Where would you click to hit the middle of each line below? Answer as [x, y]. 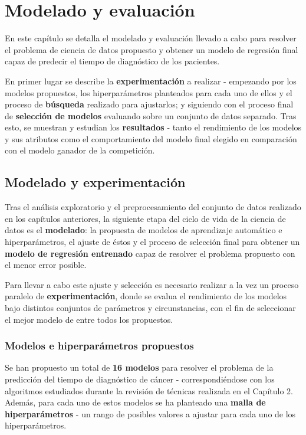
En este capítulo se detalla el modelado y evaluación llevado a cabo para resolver [151, 38]
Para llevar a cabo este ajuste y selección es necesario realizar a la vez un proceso [152, 284]
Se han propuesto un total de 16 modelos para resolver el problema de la [139, 367]
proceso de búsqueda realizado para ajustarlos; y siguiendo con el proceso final [149, 104]
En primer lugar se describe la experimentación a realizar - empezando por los [151, 81]
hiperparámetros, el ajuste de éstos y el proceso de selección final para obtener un [152, 242]
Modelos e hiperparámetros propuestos [99, 346]
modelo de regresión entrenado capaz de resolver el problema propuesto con [150, 253]
